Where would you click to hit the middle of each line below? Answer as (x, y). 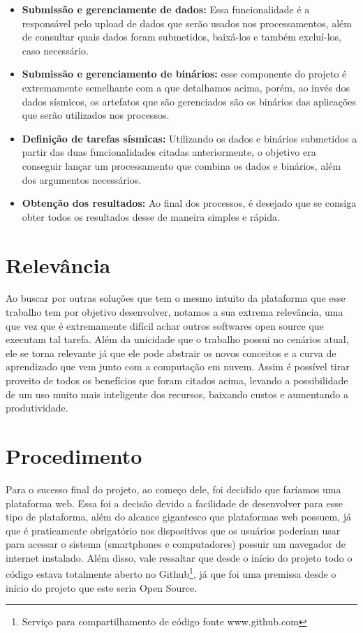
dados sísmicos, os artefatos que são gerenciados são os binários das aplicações (189, 101)
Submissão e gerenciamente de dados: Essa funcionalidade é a (166, 9)
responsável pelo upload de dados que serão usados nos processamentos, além (187, 23)
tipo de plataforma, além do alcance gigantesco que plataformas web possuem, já (179, 517)
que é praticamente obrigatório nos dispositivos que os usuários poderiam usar (173, 530)
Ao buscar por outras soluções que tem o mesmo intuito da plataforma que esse (176, 298)
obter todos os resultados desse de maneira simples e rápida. (151, 216)
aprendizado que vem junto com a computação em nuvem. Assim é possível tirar (178, 366)
